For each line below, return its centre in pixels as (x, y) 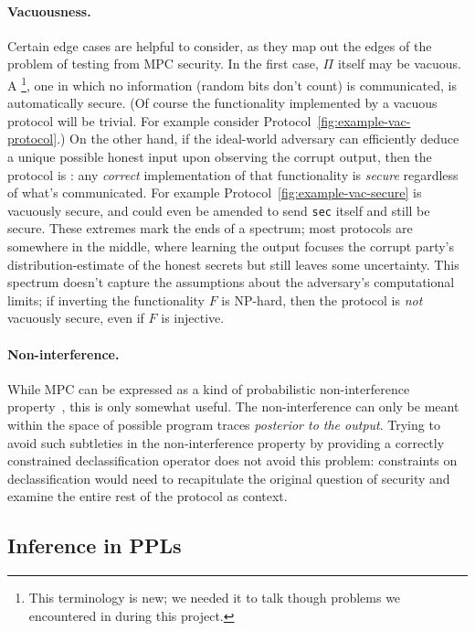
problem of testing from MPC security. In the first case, (163, 64)
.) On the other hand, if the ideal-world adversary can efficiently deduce (258, 139)
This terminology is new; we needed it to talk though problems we (215, 598)
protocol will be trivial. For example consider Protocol (159, 120)
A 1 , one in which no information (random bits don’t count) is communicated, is (232, 83)
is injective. (193, 318)
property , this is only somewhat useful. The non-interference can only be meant (233, 406)
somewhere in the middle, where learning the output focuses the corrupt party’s (231, 246)
